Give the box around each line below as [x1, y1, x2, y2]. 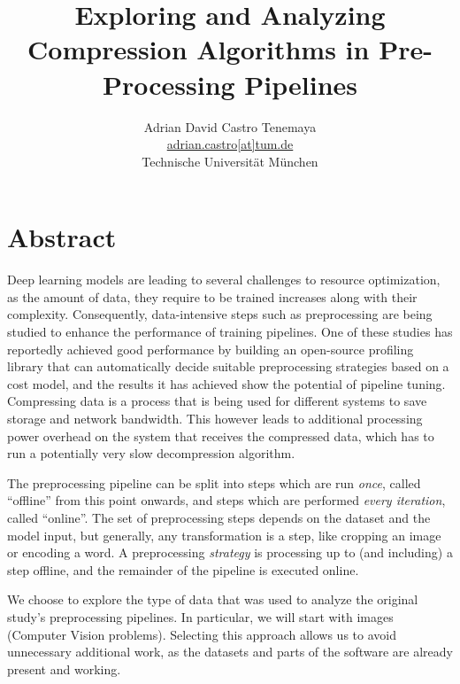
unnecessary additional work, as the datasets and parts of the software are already [7, 642, 453, 661]
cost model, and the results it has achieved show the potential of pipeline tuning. [7, 374, 446, 393]
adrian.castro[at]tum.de [166, 135, 294, 153]
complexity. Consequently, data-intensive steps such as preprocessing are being [7, 305, 433, 323]
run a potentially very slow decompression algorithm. [7, 444, 295, 462]
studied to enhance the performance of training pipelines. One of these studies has [7, 323, 453, 340]
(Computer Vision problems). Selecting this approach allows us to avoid [7, 625, 396, 643]
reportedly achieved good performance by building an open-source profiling [7, 339, 414, 358]
